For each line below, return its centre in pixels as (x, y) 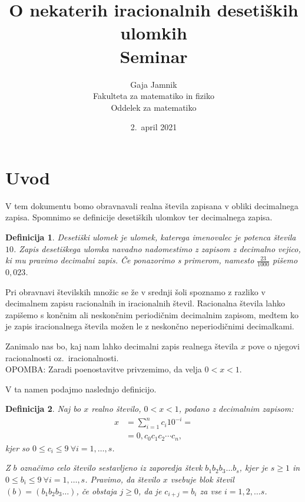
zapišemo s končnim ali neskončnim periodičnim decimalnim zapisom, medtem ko (152, 314)
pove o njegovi (274, 346)
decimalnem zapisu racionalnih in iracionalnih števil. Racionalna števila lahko (145, 303)
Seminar (154, 56)
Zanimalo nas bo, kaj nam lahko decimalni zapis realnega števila (122, 346)
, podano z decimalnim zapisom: (236, 409)
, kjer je (253, 468)
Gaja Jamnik (154, 84)
